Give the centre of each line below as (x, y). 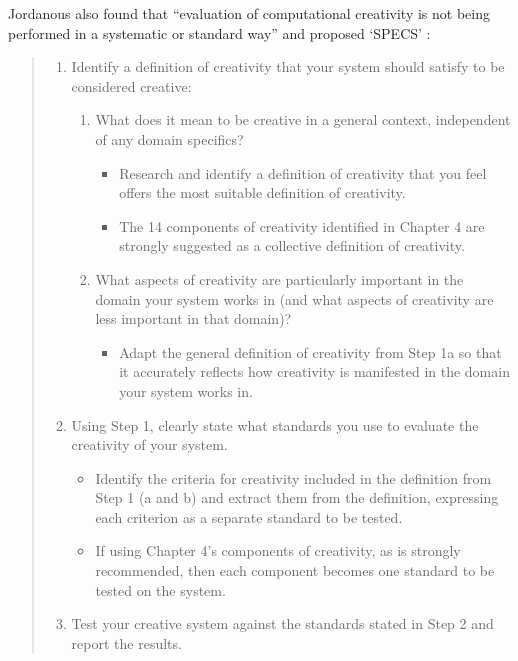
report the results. (126, 642)
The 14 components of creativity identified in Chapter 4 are (302, 225)
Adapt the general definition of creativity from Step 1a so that (310, 351)
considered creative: (131, 85)
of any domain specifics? (169, 138)
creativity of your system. (149, 444)
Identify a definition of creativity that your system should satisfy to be (288, 66)
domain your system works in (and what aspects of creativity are (294, 298)
